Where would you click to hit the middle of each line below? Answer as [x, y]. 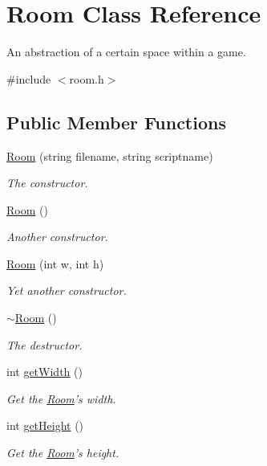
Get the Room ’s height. [63, 453]
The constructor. [47, 183]
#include [29, 78]
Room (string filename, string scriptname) [110, 155]
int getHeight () [45, 425]
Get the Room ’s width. [61, 398]
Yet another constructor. [67, 290]
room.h [87, 78]
